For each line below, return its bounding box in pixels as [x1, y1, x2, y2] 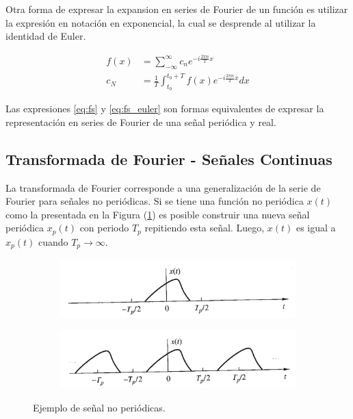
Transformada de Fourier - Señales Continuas [5, 148, 332, 169]
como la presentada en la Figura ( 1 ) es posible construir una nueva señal [5, 207, 310, 221]
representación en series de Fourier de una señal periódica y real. [5, 114, 276, 129]
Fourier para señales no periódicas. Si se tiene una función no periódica [5, 194, 304, 208]
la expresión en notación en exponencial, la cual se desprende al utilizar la [5, 15, 316, 29]
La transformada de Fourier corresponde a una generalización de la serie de [5, 180, 321, 194]
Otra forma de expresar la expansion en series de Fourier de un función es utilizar [5, 2, 348, 16]
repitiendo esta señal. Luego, [144, 220, 265, 235]
